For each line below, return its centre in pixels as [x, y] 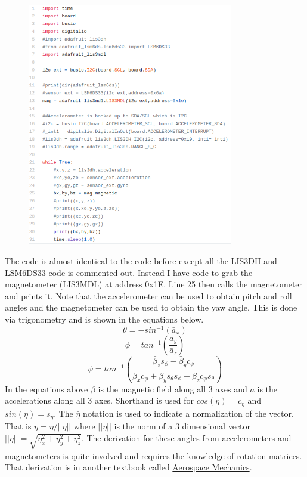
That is [18, 426]
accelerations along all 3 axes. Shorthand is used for [99, 400]
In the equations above [46, 388]
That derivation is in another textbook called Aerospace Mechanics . [128, 467]
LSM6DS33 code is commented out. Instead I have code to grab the [129, 272]
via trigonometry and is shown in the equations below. [104, 319]
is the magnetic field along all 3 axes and [173, 388]
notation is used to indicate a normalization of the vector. [188, 413]
